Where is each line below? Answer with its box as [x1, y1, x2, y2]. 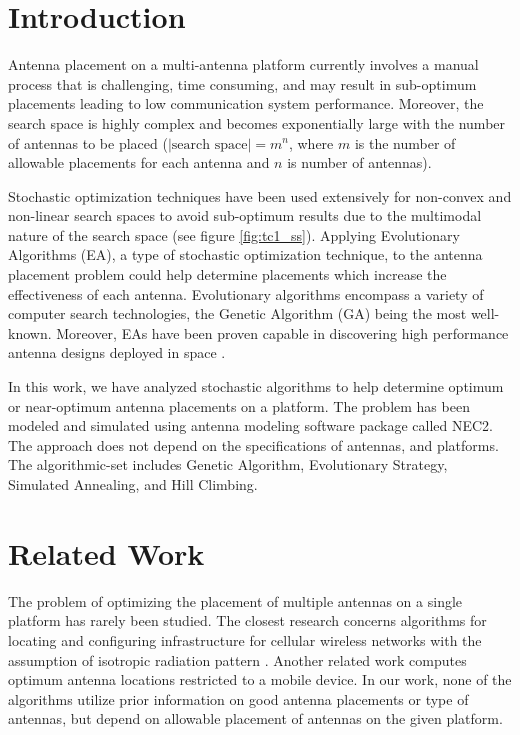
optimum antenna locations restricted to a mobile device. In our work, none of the [8, 669, 512, 690]
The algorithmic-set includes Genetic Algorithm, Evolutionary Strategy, [8, 454, 448, 475]
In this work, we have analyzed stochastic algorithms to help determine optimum [8, 376, 504, 397]
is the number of [354, 132, 456, 153]
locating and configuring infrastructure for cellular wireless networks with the [8, 629, 482, 650]
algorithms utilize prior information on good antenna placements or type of [8, 688, 469, 709]
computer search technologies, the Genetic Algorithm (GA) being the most [8, 303, 467, 324]
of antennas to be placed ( [8, 132, 168, 153]
